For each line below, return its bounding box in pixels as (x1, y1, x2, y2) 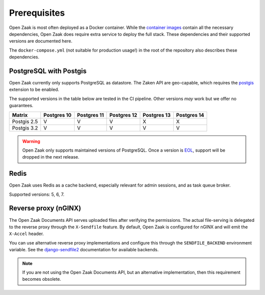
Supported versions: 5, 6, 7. (9, 191, 65, 197)
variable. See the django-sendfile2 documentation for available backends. (9, 247, 159, 253)
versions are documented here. (9, 38, 73, 44)
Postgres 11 (77, 111, 104, 118)
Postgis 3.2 (12, 124, 38, 131)
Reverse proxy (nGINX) (9, 204, 81, 213)
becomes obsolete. (22, 276, 61, 282)
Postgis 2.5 (12, 118, 38, 125)
